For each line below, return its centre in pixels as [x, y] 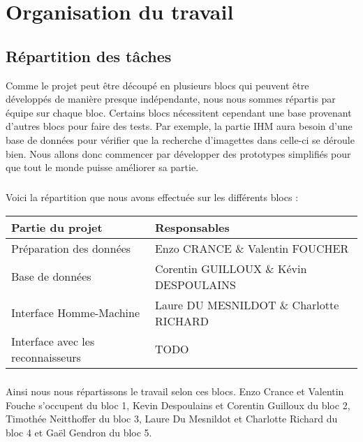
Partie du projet [57, 227]
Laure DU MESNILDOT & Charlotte [247, 304]
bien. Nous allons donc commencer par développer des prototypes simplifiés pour [178, 153]
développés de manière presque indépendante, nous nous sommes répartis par [171, 99]
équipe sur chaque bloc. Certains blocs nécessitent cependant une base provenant [179, 112]
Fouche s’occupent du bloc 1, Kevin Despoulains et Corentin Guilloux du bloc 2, [178, 405]
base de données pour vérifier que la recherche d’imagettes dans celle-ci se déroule [180, 139]
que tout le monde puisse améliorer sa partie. [102, 167]
